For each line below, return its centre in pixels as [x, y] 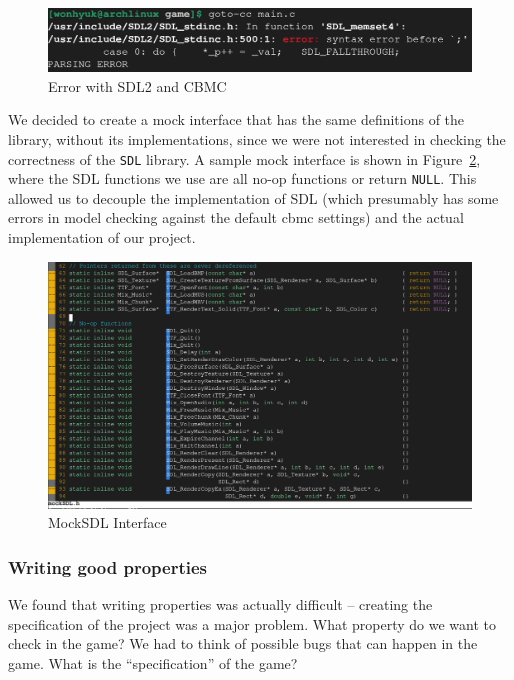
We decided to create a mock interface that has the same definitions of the [236, 119]
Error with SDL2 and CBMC [137, 85]
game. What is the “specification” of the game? [153, 663]
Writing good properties [108, 566]
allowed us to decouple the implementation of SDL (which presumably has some [253, 197]
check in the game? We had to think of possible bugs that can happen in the [243, 643]
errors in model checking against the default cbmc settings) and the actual [236, 217]
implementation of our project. [102, 237]
